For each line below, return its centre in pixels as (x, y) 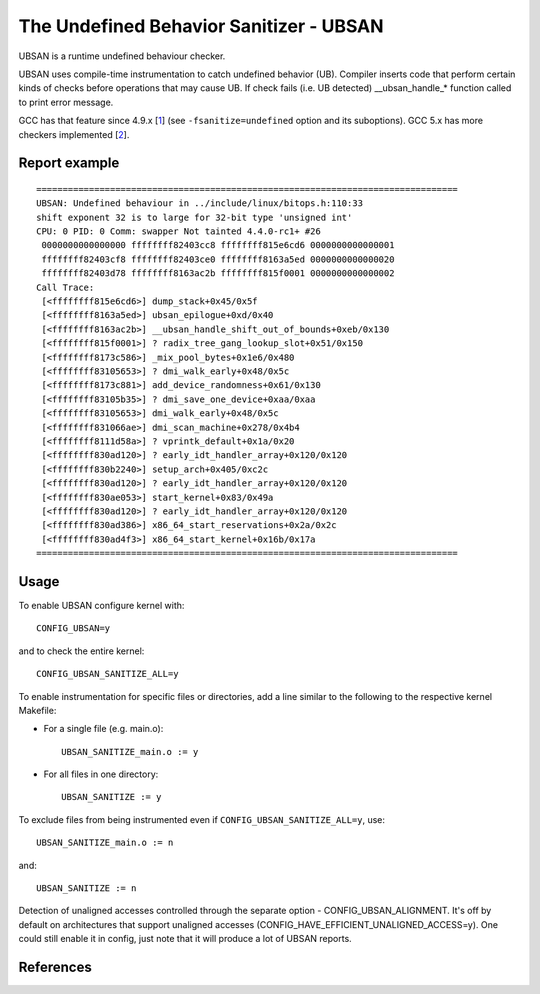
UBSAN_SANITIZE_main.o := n (105, 843)
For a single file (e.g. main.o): (103, 729)
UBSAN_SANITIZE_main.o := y (130, 751)
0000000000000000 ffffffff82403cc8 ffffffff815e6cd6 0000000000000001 (218, 245)
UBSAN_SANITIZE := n (86, 888)
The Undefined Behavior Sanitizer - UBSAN (201, 26)
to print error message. (66, 102)
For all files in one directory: (101, 774)
